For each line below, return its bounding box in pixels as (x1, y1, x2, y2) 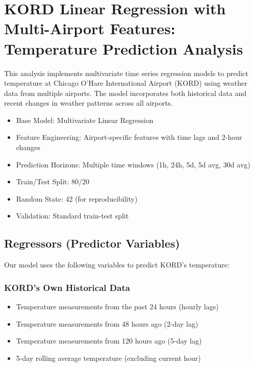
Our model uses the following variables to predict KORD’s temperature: (4, 259, 230, 270)
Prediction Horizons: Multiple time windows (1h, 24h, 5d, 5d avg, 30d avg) (16, 159, 250, 169)
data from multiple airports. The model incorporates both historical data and (4, 87, 246, 98)
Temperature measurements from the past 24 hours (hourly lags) (16, 301, 219, 312)
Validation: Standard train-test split (16, 210, 129, 221)
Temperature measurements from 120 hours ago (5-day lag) (16, 335, 202, 346)
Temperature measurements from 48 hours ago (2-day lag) (16, 318, 198, 329)
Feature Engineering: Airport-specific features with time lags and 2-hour (16, 132, 242, 142)
